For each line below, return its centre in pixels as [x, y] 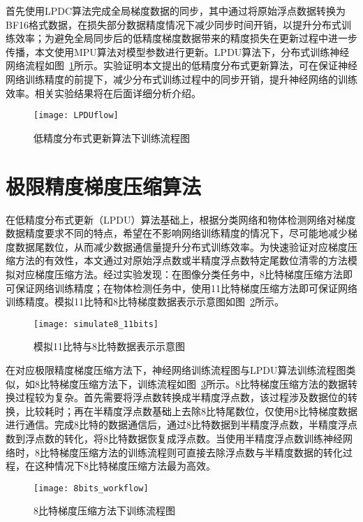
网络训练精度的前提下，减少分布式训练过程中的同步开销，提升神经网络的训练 [181, 79]
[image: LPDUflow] [76, 116]
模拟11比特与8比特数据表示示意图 [109, 346]
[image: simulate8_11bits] [96, 324]
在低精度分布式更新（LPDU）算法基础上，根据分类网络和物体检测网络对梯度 [181, 219]
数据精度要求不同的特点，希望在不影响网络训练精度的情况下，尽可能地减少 [177, 233]
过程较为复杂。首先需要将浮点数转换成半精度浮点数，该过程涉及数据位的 [181, 397]
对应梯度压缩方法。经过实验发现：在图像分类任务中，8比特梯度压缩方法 [179, 274]
